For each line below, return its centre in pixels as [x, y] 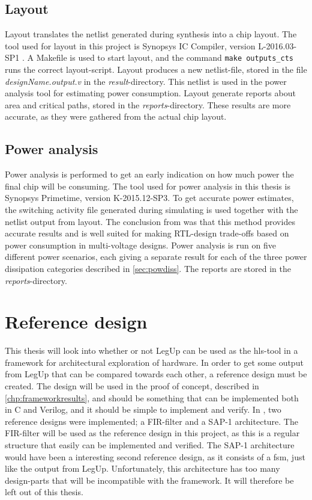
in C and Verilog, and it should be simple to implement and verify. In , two [143, 409]
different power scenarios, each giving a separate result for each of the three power [156, 257]
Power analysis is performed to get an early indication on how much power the [149, 174]
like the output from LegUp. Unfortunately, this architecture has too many [142, 468]
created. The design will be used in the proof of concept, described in [132, 386]
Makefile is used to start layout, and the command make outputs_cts [165, 57]
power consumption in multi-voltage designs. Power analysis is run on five [140, 245]
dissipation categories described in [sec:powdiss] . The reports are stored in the [148, 268]
